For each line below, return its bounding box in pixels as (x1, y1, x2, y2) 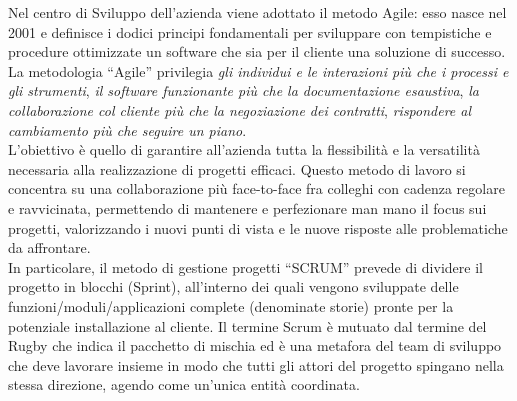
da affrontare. (8, 237, 91, 258)
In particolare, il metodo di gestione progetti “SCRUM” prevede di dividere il (8, 256, 483, 277)
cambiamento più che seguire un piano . (8, 119, 247, 140)
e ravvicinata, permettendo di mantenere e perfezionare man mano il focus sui (8, 197, 487, 218)
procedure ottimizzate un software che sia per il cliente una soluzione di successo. (8, 41, 506, 62)
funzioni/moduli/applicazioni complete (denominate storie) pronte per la (8, 295, 454, 316)
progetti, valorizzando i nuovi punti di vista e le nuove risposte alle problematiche (8, 217, 508, 238)
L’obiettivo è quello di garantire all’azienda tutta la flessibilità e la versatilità (8, 139, 480, 160)
